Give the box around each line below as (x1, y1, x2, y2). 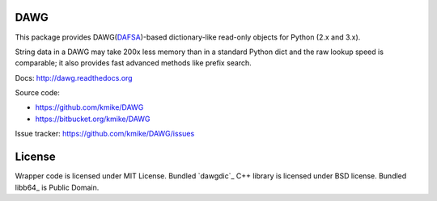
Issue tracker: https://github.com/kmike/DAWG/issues (15, 129, 195, 139)
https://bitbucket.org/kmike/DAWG (35, 114, 151, 124)
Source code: (15, 88, 60, 98)
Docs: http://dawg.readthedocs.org (15, 73, 133, 82)
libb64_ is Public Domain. (15, 182, 100, 192)
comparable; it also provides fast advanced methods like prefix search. (15, 58, 252, 68)
